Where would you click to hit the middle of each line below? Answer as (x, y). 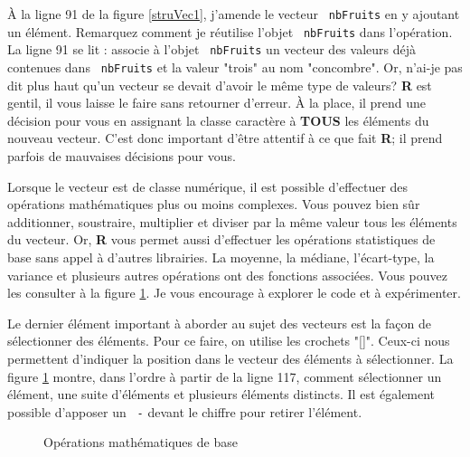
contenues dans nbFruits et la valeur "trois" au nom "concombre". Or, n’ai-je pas (235, 67)
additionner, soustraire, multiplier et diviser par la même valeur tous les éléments (232, 221)
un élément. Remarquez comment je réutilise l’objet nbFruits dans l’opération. (230, 31)
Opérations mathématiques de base (141, 442)
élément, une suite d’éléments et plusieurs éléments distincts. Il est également (221, 394)
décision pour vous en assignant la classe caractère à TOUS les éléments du (218, 120)
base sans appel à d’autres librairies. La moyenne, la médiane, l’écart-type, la (221, 257)
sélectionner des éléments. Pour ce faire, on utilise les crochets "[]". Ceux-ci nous (229, 341)
